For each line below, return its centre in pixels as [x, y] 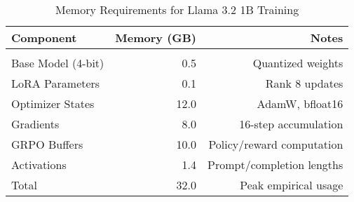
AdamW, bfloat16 [300, 103]
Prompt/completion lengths [275, 164]
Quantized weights [298, 63]
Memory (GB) [156, 38]
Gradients [35, 124]
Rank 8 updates [304, 83]
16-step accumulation [291, 124]
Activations [39, 164]
